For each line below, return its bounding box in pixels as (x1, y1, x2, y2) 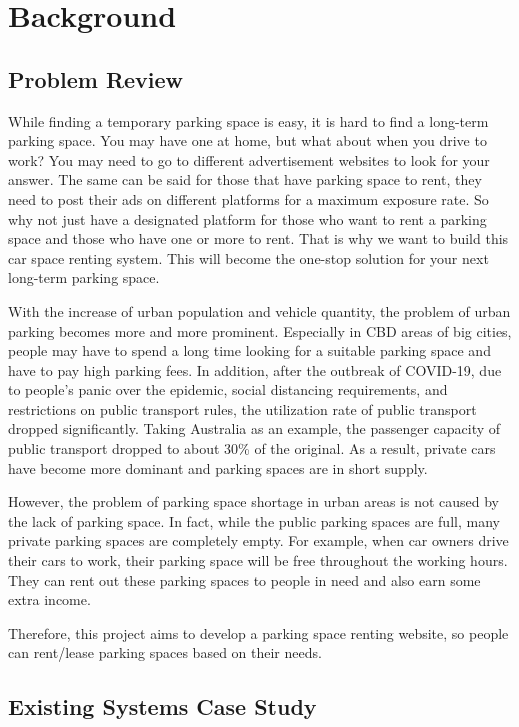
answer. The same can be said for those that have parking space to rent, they (8, 169, 482, 190)
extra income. (8, 589, 91, 610)
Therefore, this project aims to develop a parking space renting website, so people (8, 622, 509, 643)
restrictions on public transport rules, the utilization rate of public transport (8, 398, 477, 419)
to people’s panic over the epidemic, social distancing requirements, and (8, 379, 448, 400)
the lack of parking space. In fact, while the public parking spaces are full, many (8, 510, 500, 531)
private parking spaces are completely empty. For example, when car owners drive (8, 530, 509, 551)
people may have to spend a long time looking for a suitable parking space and (8, 340, 491, 361)
